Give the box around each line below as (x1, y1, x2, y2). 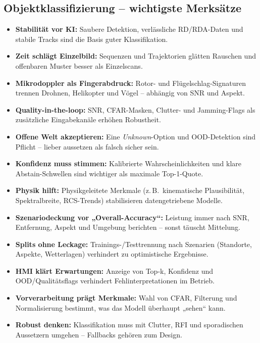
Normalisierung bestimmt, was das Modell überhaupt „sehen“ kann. (15, 302, 226, 313)
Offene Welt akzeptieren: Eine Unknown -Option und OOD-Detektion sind (15, 131, 256, 141)
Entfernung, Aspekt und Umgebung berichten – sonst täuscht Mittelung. (15, 222, 240, 232)
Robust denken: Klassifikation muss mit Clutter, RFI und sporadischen (15, 319, 243, 330)
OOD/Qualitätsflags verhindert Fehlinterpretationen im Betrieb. (15, 275, 215, 286)
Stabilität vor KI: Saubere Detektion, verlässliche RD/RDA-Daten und (15, 24, 243, 34)
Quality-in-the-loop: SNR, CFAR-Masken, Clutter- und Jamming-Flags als (15, 104, 255, 115)
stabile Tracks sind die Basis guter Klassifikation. (15, 33, 168, 44)
